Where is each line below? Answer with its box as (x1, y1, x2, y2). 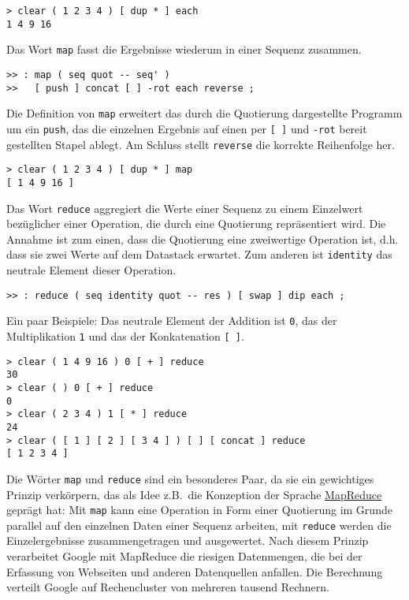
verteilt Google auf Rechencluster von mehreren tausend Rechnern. (6, 579, 329, 595)
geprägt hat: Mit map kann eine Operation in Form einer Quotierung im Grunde (6, 501, 392, 518)
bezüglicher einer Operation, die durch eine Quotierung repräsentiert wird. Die (6, 215, 386, 232)
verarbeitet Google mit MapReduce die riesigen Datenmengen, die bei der (6, 548, 363, 565)
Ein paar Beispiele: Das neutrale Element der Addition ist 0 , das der (6, 312, 337, 329)
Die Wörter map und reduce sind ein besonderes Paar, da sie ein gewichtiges (6, 470, 374, 486)
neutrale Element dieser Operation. (6, 262, 177, 278)
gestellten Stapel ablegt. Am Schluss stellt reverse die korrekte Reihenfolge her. (6, 136, 395, 152)
